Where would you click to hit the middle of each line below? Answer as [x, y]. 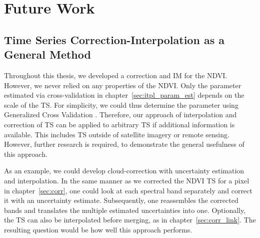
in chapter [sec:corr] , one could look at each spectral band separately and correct [128, 190]
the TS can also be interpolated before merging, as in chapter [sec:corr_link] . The [130, 220]
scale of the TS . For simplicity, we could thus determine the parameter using [121, 104]
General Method [47, 54]
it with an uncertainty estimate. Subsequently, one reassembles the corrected [121, 200]
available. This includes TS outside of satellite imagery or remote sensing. [117, 134]
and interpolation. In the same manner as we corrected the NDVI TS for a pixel [127, 180]
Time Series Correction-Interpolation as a [114, 39]
